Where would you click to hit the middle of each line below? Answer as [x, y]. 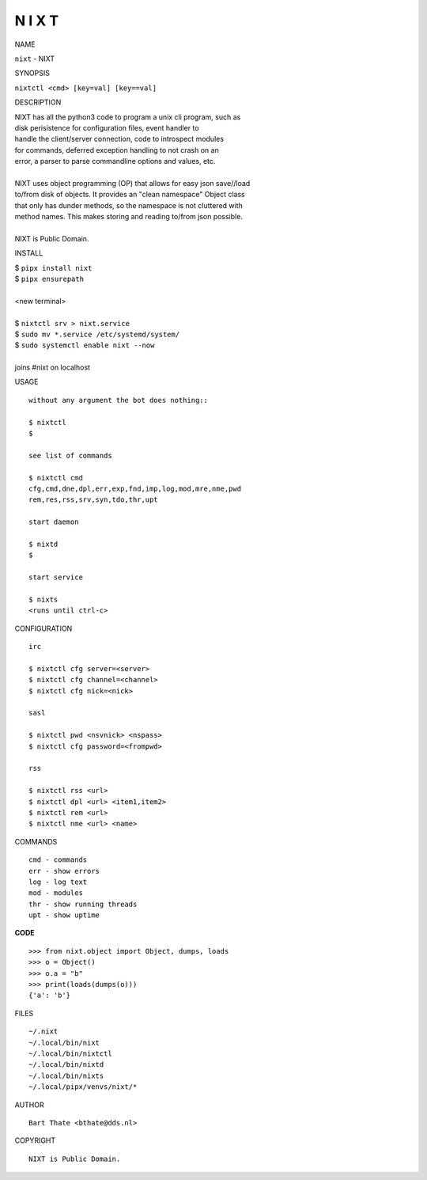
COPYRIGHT [35, 1140]
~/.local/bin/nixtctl [70, 1053]
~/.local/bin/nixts [66, 1076]
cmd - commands [58, 860]
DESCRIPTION [38, 102]
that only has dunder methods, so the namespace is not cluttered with [128, 205]
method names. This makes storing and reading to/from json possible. [128, 217]
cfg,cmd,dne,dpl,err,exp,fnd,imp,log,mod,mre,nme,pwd [135, 489]
